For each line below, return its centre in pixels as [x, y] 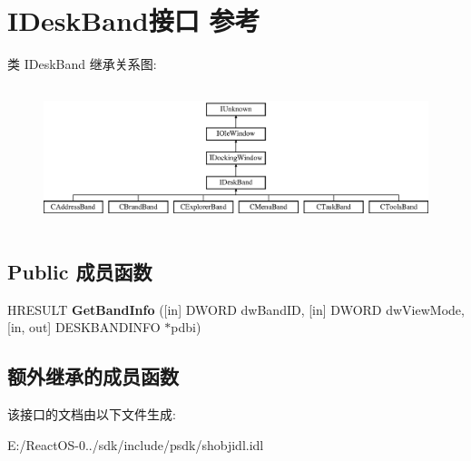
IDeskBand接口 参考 [134, 20]
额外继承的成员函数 [93, 376]
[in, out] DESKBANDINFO [84, 327]
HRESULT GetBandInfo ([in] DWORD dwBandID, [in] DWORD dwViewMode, [236, 309]
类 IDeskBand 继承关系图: [82, 64]
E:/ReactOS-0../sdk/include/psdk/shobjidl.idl [136, 444]
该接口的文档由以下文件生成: [92, 413]
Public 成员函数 [80, 271]
